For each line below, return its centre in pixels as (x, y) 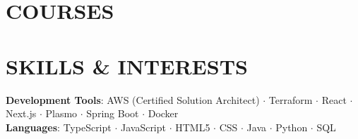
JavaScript (143, 127)
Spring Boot (113, 113)
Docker (163, 113)
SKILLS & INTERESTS (127, 66)
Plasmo (61, 113)
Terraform (291, 99)
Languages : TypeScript (59, 127)
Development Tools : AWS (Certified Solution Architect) (133, 99)
